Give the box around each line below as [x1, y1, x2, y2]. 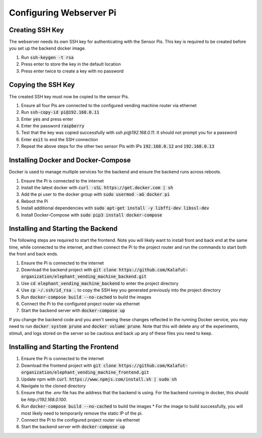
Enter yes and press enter [21, 116, 74, 122]
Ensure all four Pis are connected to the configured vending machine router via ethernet [21, 102, 197, 108]
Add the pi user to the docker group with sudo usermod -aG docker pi [21, 191, 170, 197]
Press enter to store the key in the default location [21, 61, 121, 67]
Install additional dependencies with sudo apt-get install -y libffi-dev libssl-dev [21, 205, 210, 211]
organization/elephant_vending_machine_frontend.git [21, 370, 149, 375]
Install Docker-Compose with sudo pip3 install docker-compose [21, 212, 163, 218]
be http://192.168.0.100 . [21, 397, 67, 402]
